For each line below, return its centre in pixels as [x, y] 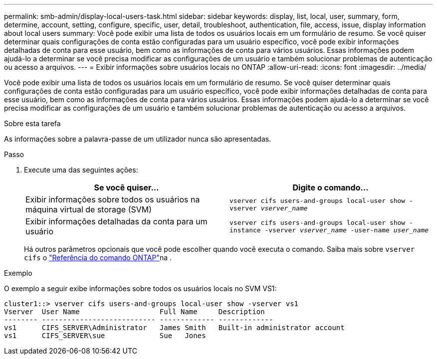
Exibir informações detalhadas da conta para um [116, 221]
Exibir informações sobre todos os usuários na [113, 199]
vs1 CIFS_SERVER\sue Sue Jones [105, 336]
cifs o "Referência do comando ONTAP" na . [98, 258]
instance [245, 230]
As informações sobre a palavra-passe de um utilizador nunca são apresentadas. [138, 139]
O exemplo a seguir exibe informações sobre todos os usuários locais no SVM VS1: [140, 288]
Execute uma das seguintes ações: [81, 170]
